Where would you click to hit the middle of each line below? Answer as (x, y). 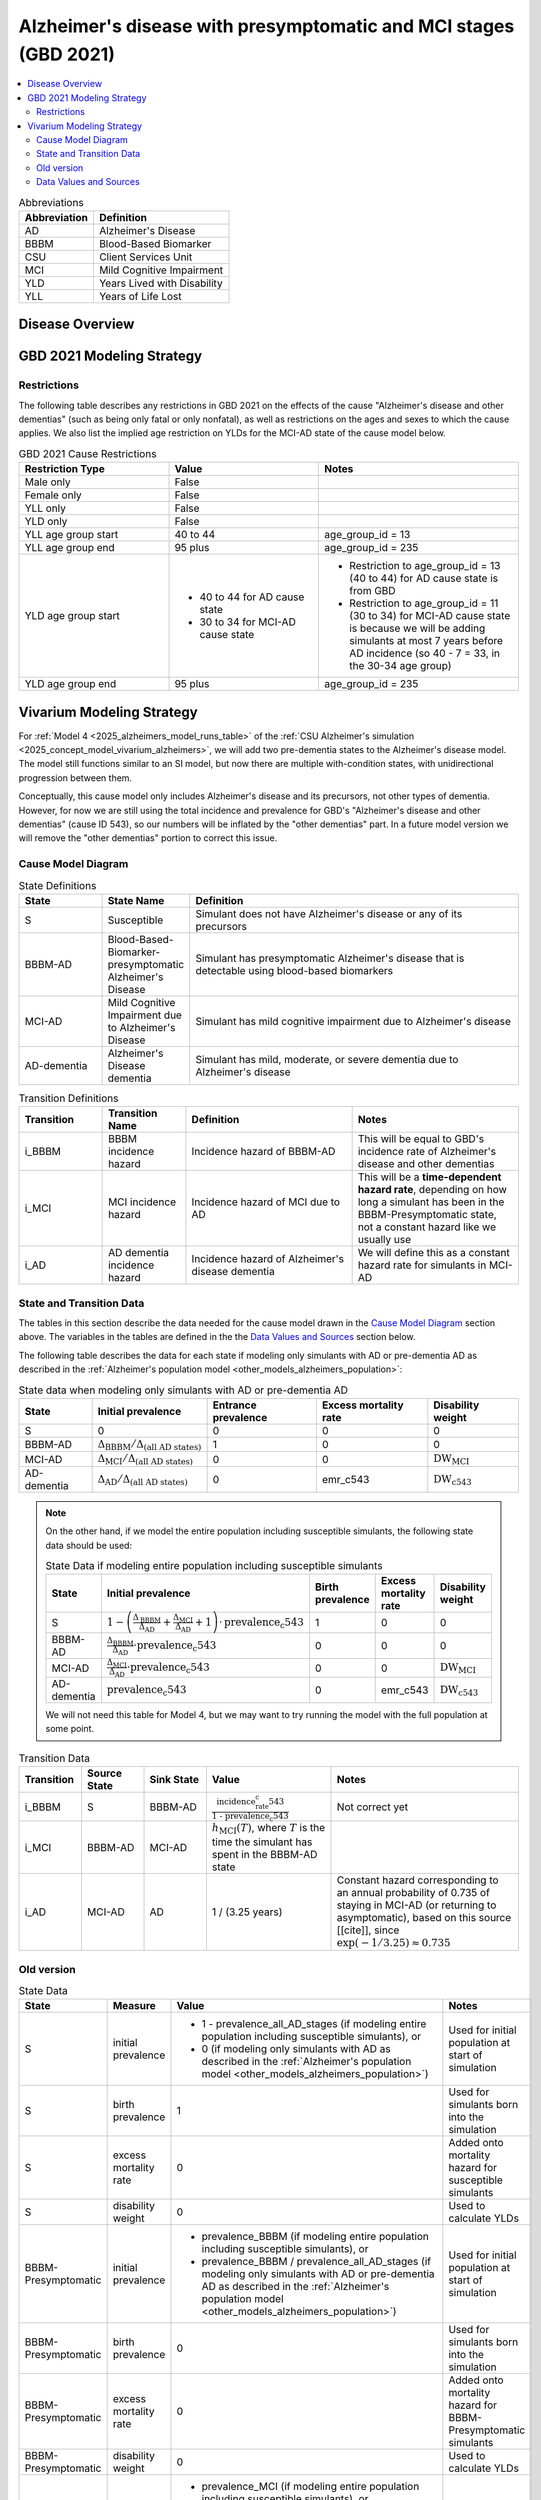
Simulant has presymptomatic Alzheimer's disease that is (330, 958)
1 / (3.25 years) (247, 1912)
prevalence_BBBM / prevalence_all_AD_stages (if (316, 2262)
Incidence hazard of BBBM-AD (263, 1152)
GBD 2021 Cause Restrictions (87, 453)
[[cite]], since (368, 1930)
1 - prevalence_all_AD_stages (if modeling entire (314, 2024)
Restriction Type (64, 469)
